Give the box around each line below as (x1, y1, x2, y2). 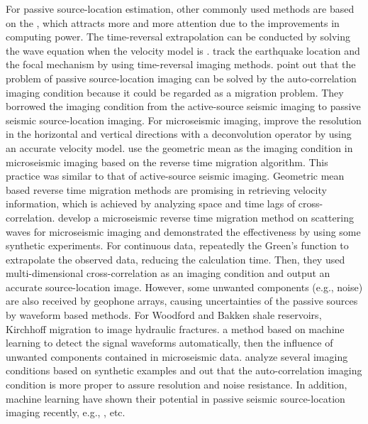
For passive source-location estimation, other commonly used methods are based (6, 1, 355, 16)
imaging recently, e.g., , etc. (6, 405, 126, 420)
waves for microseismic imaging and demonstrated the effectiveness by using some (6, 224, 361, 239)
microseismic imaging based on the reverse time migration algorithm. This (6, 154, 328, 169)
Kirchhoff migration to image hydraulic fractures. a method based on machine (6, 321, 345, 336)
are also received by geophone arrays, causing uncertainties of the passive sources (6, 293, 358, 308)
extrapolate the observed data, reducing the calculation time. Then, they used (6, 251, 345, 266)
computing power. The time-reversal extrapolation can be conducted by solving (6, 29, 351, 44)
